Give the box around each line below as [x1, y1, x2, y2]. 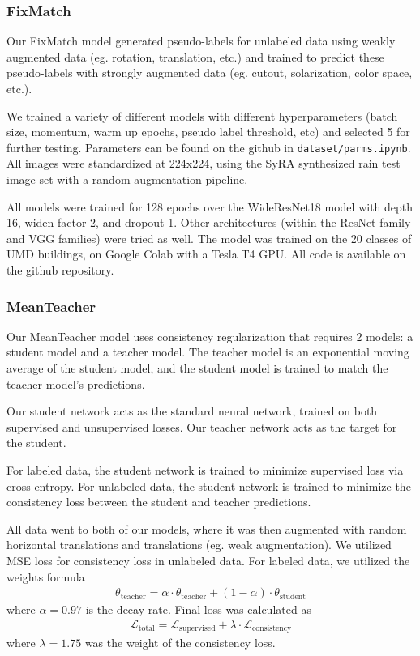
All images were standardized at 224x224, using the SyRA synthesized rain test [6, 155, 401, 172]
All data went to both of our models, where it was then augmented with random [6, 520, 407, 537]
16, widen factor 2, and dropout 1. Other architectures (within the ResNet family [6, 214, 411, 231]
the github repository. [6, 262, 114, 278]
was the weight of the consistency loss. [84, 634, 276, 651]
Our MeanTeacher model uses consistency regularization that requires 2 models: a [6, 327, 414, 344]
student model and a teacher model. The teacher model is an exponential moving [6, 343, 409, 360]
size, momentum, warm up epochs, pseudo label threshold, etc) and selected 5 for [6, 123, 410, 140]
